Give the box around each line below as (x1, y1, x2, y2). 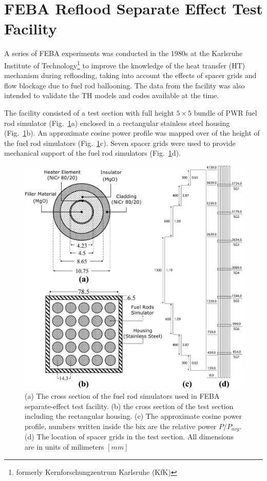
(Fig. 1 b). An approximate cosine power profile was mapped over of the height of (4, 127, 260, 138)
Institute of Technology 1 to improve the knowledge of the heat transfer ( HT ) (4, 58, 245, 70)
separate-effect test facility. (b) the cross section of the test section (25, 400, 234, 411)
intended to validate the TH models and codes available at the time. (4, 90, 219, 101)
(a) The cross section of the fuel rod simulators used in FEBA (25, 391, 220, 401)
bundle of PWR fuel (194, 107, 257, 118)
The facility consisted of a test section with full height (4, 107, 174, 118)
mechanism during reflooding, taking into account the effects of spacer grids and (4, 70, 257, 81)
